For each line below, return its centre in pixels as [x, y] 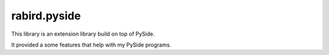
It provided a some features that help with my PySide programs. [91, 45]
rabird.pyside [46, 16]
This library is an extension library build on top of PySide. [83, 34]
